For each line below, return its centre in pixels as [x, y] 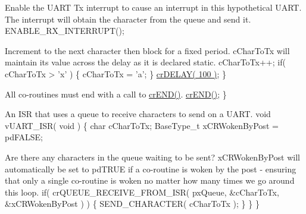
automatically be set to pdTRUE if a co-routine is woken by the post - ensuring [151, 169]
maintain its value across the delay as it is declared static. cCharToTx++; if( [145, 62]
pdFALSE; [24, 137]
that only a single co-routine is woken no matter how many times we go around [150, 180]
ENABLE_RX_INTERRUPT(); [65, 31]
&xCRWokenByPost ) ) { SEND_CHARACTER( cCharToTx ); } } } [132, 204]
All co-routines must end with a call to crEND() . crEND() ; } [116, 94]
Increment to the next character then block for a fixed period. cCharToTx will [147, 50]
